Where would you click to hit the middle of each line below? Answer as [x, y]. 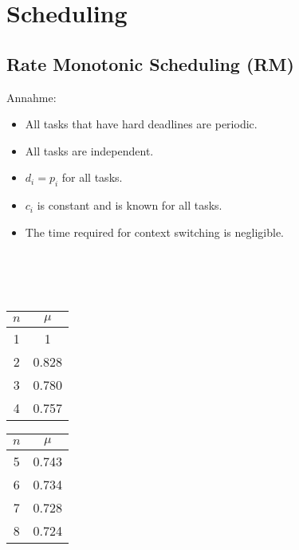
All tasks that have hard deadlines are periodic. [141, 124]
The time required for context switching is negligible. [155, 232]
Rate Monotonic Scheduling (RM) [150, 63]
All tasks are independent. [89, 150]
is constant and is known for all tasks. [130, 205]
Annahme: [31, 97]
